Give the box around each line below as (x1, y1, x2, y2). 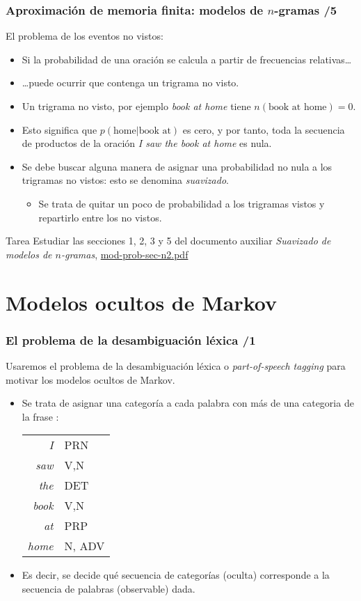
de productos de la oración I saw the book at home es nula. (22, 136, 272, 150)
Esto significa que (22, 122, 97, 136)
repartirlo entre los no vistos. (38, 210, 162, 224)
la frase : (22, 409, 59, 423)
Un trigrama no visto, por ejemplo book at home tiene (22, 99, 251, 113)
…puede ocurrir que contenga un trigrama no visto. (22, 75, 239, 90)
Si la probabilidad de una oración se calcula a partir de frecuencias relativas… (22, 52, 352, 66)
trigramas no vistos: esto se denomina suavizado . (22, 173, 229, 187)
